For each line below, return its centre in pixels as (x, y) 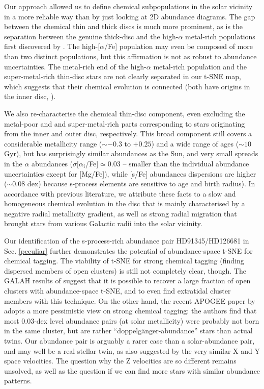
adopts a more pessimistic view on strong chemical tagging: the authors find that (130, 311)
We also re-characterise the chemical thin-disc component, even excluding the (125, 113)
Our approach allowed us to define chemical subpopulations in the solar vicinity (128, 6)
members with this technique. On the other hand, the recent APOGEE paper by (130, 300)
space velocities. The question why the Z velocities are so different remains (120, 361)
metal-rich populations (220, 36)
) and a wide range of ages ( (195, 143)
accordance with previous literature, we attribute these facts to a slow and (120, 193)
